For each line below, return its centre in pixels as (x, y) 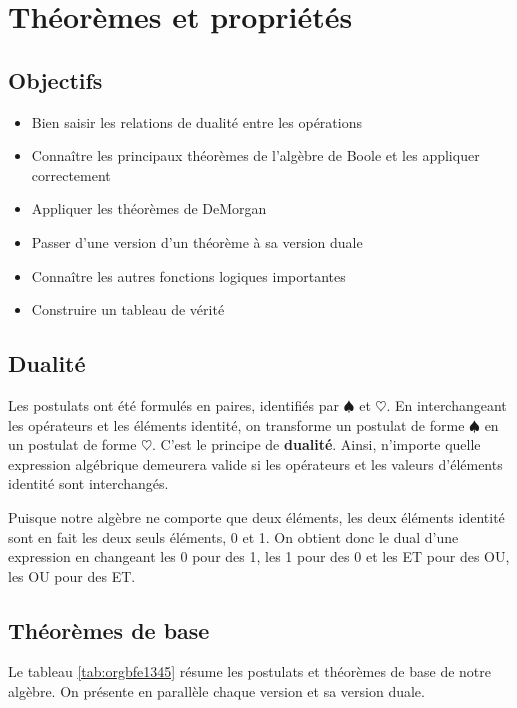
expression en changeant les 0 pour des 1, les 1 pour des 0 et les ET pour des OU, (259, 556)
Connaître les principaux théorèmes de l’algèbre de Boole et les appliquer (255, 155)
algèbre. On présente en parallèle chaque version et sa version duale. (216, 691)
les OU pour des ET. (72, 575)
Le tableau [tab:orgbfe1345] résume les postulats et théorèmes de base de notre (250, 671)
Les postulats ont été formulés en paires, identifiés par (173, 404)
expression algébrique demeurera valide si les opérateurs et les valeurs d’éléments (255, 463)
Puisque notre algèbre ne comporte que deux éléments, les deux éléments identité (256, 516)
